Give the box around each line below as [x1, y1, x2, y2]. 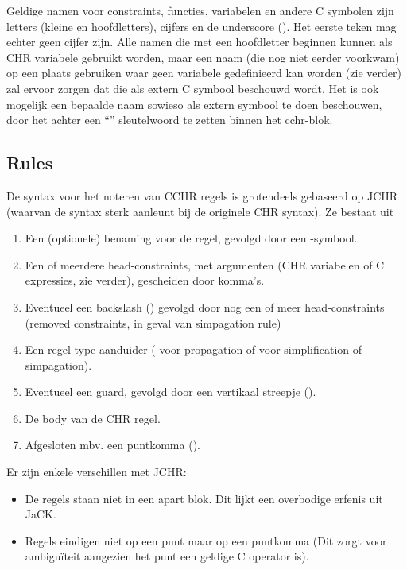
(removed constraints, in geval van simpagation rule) [25, 314, 281, 331]
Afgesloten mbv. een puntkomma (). [25, 436, 200, 453]
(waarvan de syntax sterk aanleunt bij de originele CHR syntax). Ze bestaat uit [6, 203, 394, 219]
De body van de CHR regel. [25, 409, 161, 426]
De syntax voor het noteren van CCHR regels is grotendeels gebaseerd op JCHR [6, 187, 398, 204]
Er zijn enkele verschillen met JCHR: [6, 463, 187, 480]
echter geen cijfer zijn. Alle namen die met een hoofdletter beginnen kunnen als [6, 33, 393, 50]
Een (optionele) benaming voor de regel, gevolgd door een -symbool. [25, 230, 358, 246]
